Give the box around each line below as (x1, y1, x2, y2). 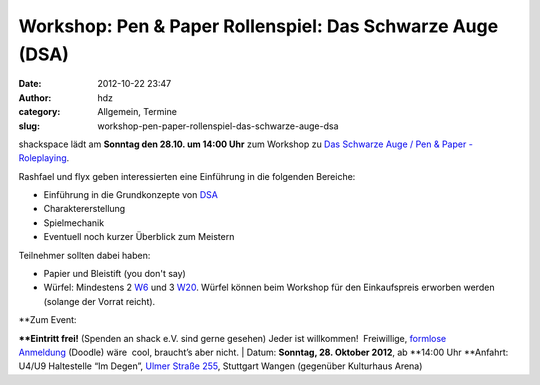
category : (18, 106, 61, 118)
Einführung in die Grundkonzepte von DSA (43, 189, 219, 201)
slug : (18, 120, 40, 132)
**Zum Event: (18, 314, 77, 326)
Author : (18, 91, 52, 104)
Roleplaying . (18, 152, 70, 164)
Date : (18, 78, 42, 90)
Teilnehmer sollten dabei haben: (18, 249, 151, 261)
